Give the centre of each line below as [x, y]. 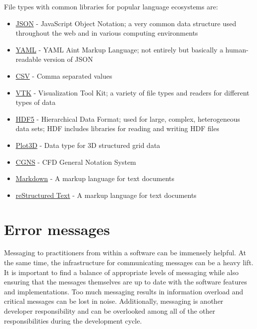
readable [28, 59]
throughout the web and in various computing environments [107, 33]
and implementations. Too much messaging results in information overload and [124, 291]
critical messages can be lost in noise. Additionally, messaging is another [114, 301]
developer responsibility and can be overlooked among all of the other [110, 311]
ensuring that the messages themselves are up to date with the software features [126, 282]
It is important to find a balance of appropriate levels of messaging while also [121, 272]
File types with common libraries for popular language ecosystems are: [111, 6]
